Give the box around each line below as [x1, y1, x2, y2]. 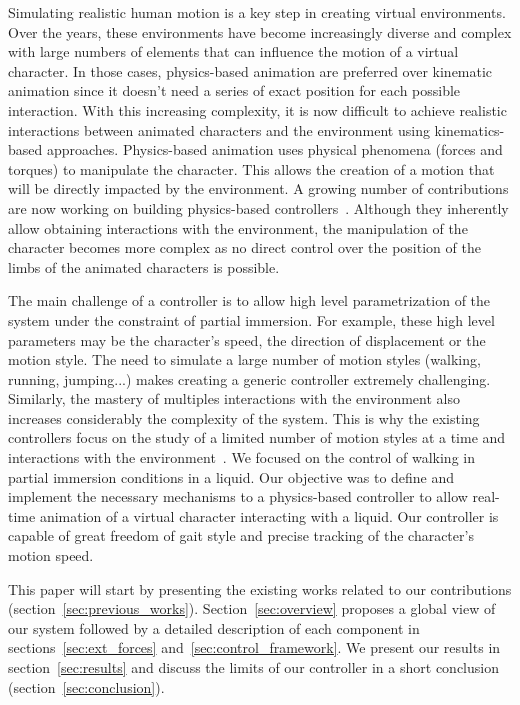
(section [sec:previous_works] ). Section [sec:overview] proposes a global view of [8, 598, 496, 619]
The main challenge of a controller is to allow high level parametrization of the [8, 290, 491, 311]
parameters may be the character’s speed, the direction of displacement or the [8, 329, 486, 350]
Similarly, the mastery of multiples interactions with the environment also [8, 388, 460, 409]
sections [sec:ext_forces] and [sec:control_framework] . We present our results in [8, 637, 501, 658]
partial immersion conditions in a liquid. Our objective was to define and [8, 466, 455, 487]
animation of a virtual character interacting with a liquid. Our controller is [39, 505, 499, 526]
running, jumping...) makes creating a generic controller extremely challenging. [8, 368, 491, 389]
